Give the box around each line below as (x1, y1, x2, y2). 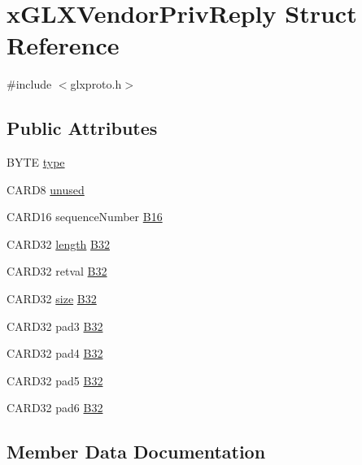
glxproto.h (70, 76, 122, 93)
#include (7, 76, 52, 93)
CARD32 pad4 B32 (7, 345, 103, 362)
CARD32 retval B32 (7, 263, 107, 280)
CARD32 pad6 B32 (7, 399, 103, 416)
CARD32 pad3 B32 (7, 317, 103, 334)
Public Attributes (7, 115, 158, 141)
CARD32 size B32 (7, 290, 97, 307)
